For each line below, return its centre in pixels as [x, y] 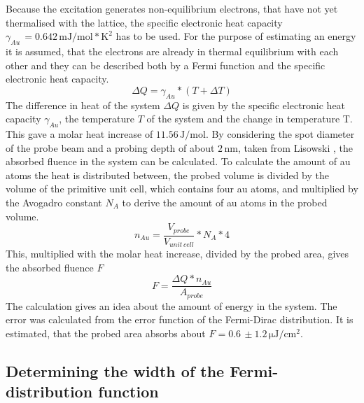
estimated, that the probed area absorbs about [106, 333]
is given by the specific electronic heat [264, 105]
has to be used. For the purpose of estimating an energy [236, 36]
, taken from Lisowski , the [295, 147]
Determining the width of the [115, 370]
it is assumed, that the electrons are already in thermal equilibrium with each [172, 51]
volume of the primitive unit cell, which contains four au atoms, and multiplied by [182, 189]
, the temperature [97, 119]
